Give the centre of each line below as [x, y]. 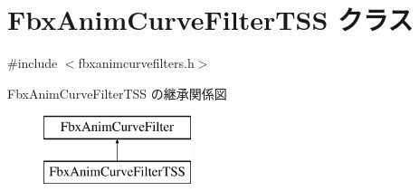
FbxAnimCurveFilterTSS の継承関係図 [117, 93]
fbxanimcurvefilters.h [136, 63]
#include [33, 63]
